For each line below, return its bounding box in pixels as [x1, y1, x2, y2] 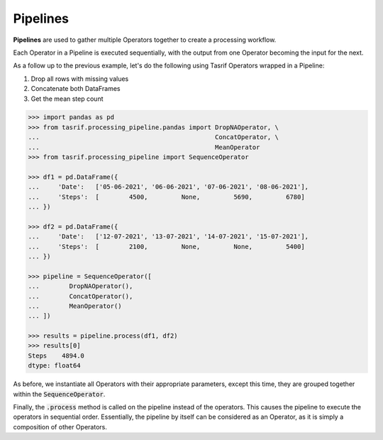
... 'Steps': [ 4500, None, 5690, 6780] [28, 192, 305, 201]
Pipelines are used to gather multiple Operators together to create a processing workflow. [13, 35, 277, 44]
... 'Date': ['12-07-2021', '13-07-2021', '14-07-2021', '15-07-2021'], [28, 233, 309, 241]
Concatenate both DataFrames [30, 84, 121, 93]
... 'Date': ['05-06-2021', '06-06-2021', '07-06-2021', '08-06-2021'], [28, 183, 309, 191]
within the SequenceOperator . [13, 390, 106, 398]
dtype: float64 [28, 362, 81, 370]
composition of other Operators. [13, 422, 108, 431]
